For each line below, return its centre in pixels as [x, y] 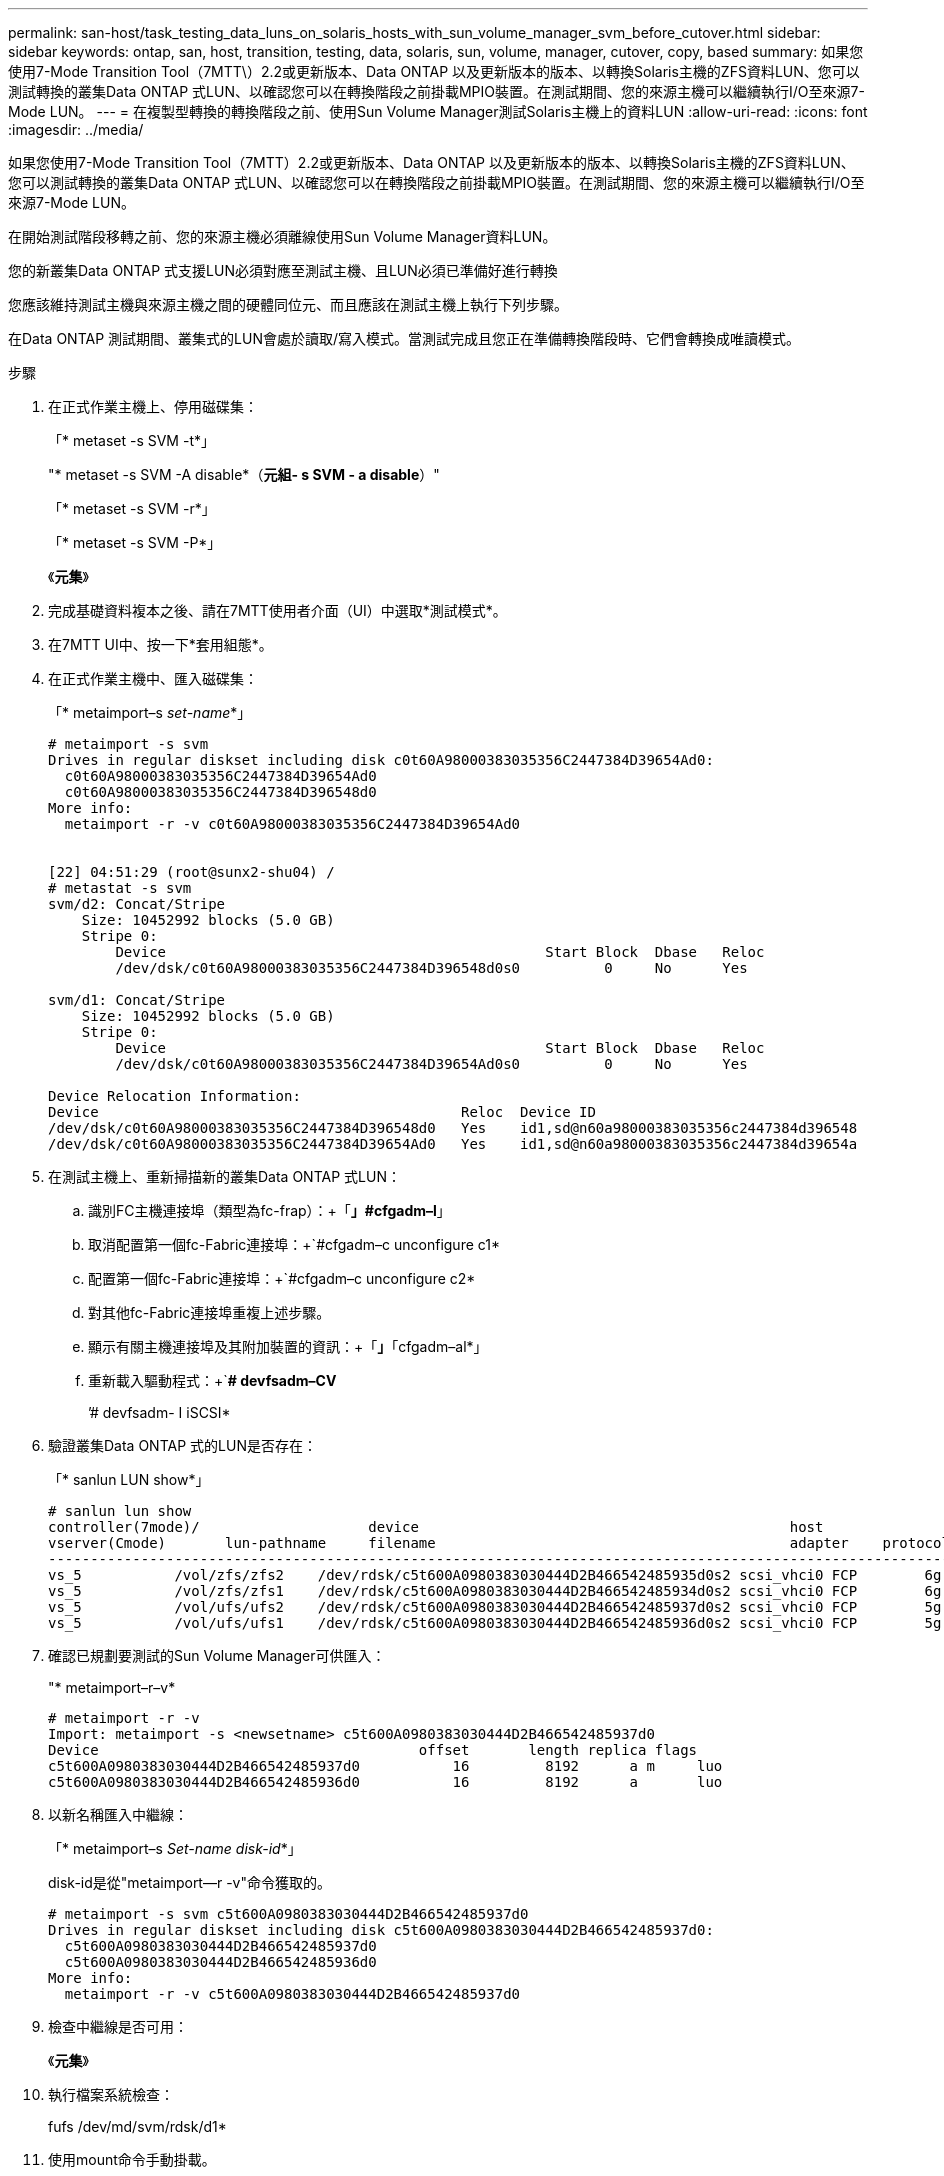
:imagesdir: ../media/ [76, 129]
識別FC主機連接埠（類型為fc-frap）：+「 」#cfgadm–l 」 [269, 1210]
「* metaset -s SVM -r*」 [132, 508]
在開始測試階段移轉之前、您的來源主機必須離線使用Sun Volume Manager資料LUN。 [282, 236]
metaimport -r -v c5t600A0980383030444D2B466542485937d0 [292, 1994]
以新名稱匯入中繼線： [118, 1814]
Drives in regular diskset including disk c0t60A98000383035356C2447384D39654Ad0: [381, 760]
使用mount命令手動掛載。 [132, 2159]
